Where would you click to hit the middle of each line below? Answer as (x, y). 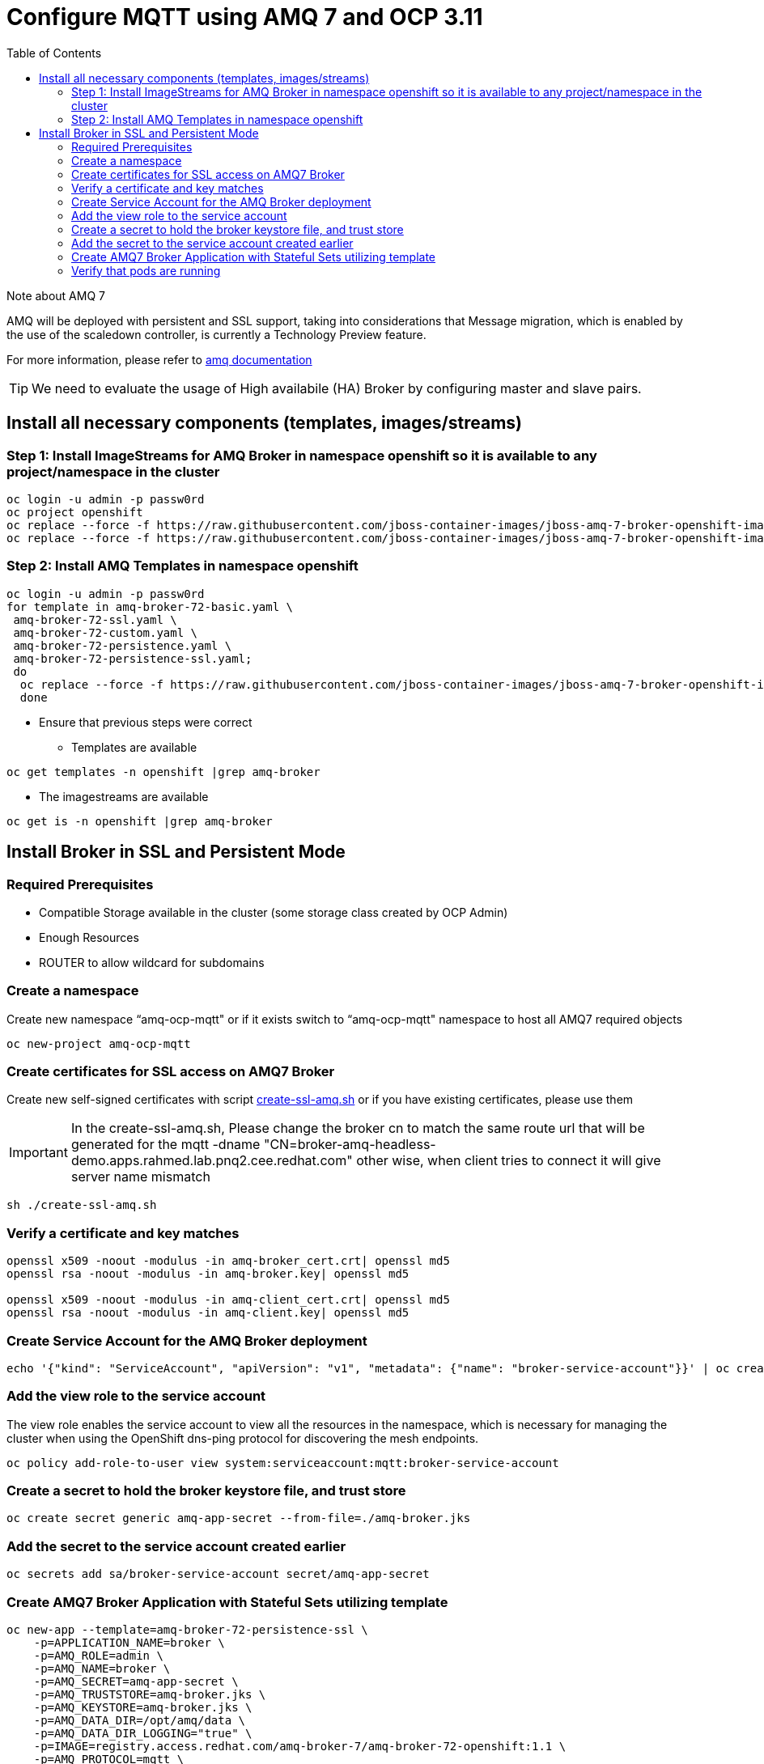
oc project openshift (75, 512)
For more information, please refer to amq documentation (159, 359)
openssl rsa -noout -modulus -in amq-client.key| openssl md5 (208, 1313)
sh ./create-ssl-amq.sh (82, 1205)
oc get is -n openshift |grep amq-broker (140, 821)
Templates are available (134, 747)
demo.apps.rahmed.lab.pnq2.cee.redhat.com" (212, 1161)
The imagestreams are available (124, 796)
